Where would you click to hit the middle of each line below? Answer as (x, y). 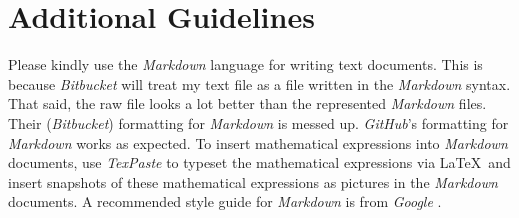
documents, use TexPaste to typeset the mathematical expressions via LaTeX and (259, 162)
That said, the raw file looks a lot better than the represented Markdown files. (247, 103)
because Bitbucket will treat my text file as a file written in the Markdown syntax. (259, 83)
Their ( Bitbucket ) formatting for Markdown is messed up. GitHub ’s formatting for (258, 122)
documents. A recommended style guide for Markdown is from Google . (225, 201)
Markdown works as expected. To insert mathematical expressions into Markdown (258, 142)
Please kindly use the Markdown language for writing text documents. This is (245, 64)
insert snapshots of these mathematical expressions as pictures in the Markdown (253, 181)
